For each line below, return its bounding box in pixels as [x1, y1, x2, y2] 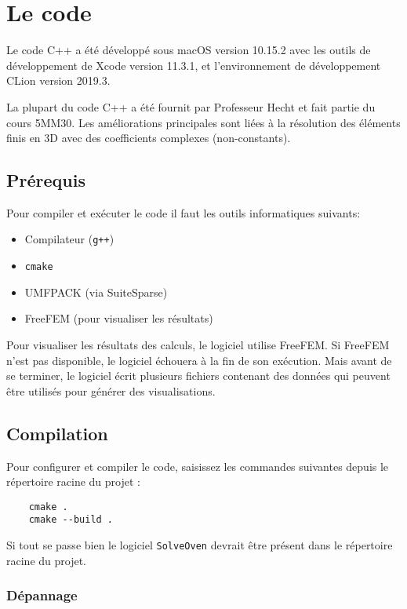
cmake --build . [28, 514, 114, 526]
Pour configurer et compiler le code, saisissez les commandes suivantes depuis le [6, 458, 389, 474]
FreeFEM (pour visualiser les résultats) [24, 310, 213, 326]
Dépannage [6, 585, 78, 605]
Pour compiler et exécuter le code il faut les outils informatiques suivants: [6, 204, 361, 221]
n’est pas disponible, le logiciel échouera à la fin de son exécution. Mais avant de [6, 352, 392, 368]
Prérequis [6, 168, 85, 192]
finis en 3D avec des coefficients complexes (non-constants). [6, 129, 291, 146]
